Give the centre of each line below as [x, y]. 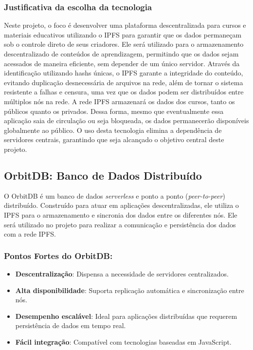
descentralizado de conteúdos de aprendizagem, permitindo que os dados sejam [121, 54]
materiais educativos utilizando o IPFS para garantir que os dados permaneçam [123, 34]
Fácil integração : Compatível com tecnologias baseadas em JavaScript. [123, 341]
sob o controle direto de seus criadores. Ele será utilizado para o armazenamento [124, 44]
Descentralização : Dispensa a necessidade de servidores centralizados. [122, 273]
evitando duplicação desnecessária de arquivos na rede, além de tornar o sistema [124, 82]
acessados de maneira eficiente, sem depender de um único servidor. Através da [122, 63]
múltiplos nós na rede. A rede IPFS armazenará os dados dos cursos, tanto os [119, 101]
